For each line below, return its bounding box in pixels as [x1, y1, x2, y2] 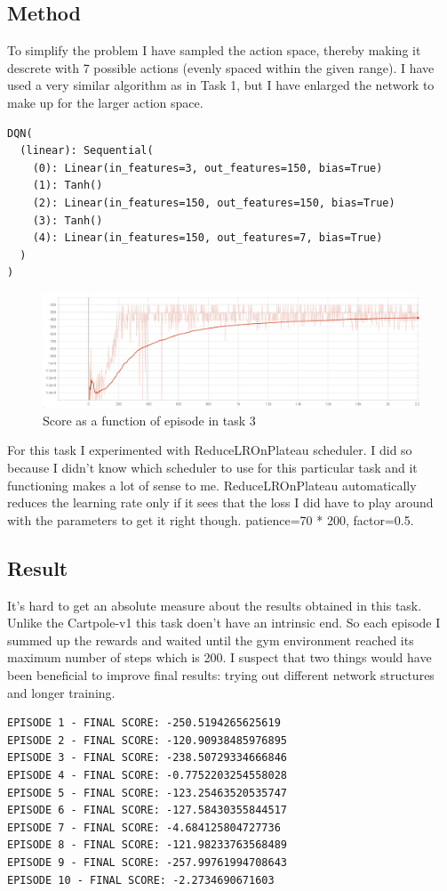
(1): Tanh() [32, 179, 103, 192]
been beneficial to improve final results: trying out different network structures [7, 666, 435, 684]
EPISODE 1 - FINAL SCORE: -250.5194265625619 [7, 717, 281, 730]
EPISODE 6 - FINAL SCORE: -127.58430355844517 [7, 804, 287, 817]
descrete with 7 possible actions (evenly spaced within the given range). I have [7, 58, 435, 77]
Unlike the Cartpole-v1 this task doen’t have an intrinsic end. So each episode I [7, 613, 441, 632]
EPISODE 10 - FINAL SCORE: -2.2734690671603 [7, 873, 275, 887]
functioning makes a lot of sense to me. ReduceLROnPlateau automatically [7, 475, 417, 494]
